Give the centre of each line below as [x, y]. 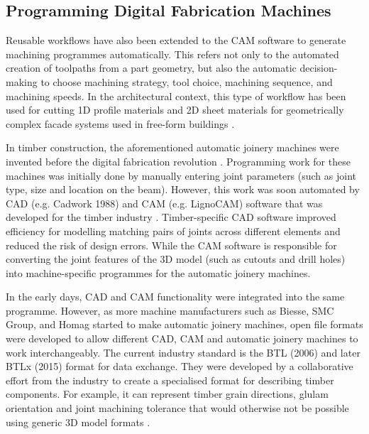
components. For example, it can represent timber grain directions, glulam [167, 394]
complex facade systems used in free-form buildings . [120, 123]
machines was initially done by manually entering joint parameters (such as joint [181, 175]
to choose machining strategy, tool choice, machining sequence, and [187, 81]
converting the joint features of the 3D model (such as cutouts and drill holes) [176, 259]
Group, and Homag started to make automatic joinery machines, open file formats [184, 324]
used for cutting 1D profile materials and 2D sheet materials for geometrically [175, 110]
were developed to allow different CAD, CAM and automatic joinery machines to [182, 338]
